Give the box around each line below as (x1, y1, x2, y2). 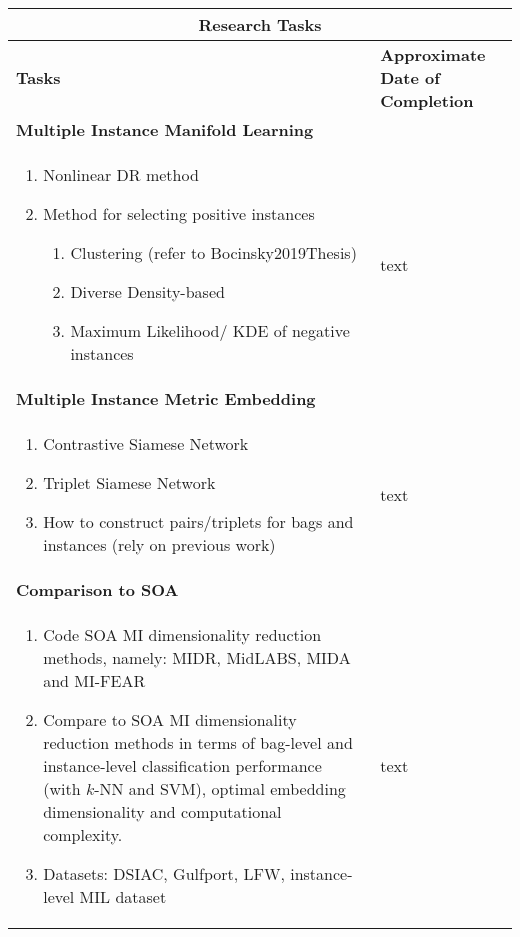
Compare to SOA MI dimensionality (43, 708, 297, 731)
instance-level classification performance (43, 754, 322, 777)
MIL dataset (79, 885, 167, 908)
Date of (380, 66, 440, 89)
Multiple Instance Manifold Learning (16, 118, 314, 141)
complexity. (43, 823, 123, 846)
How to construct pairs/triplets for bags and (43, 510, 354, 533)
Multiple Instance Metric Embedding (16, 387, 316, 410)
